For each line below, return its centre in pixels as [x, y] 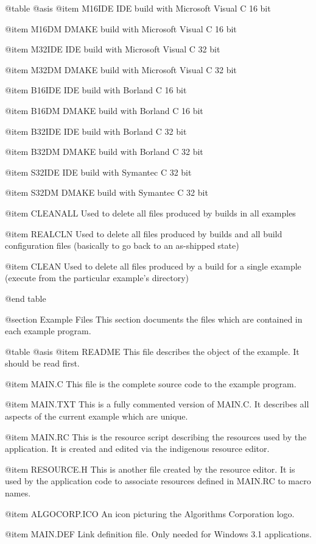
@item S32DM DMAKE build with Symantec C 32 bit [107, 192]
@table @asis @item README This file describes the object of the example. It [152, 351]
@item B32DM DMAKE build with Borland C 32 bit [104, 152]
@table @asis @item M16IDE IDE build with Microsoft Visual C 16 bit [138, 8]
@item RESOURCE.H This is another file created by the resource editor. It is [150, 469]
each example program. [48, 331]
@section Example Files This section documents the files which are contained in [154, 319]
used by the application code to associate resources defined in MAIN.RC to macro [158, 481]
